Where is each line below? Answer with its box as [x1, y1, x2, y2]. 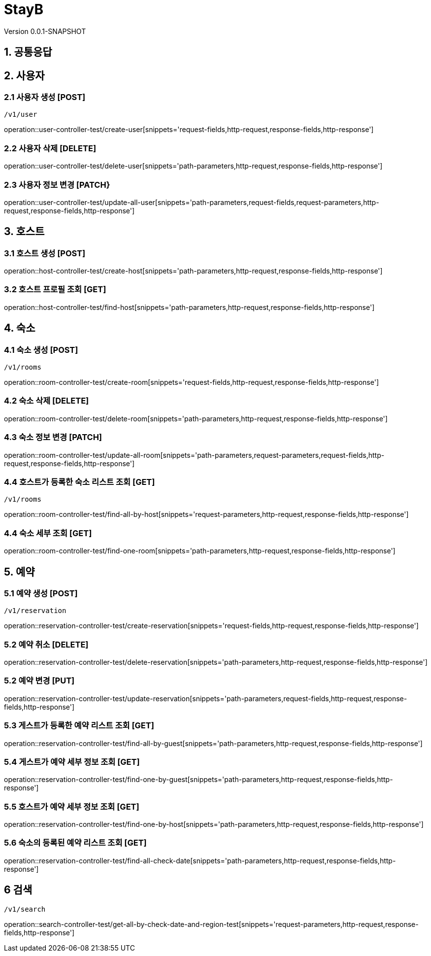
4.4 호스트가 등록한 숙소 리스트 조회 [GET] [4, 477, 155, 487]
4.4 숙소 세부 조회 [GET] [4, 528, 92, 538]
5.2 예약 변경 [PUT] [4, 676, 75, 686]
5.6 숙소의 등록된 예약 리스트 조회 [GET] [4, 838, 147, 848]
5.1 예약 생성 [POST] [4, 588, 78, 598]
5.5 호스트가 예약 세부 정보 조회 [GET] [4, 801, 139, 812]
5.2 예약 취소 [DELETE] [4, 639, 89, 649]
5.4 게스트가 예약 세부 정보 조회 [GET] [4, 756, 140, 767]
